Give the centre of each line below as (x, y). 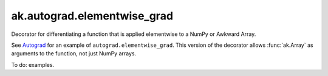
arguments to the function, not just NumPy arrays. (74, 54)
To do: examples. (33, 64)
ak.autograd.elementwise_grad (92, 16)
